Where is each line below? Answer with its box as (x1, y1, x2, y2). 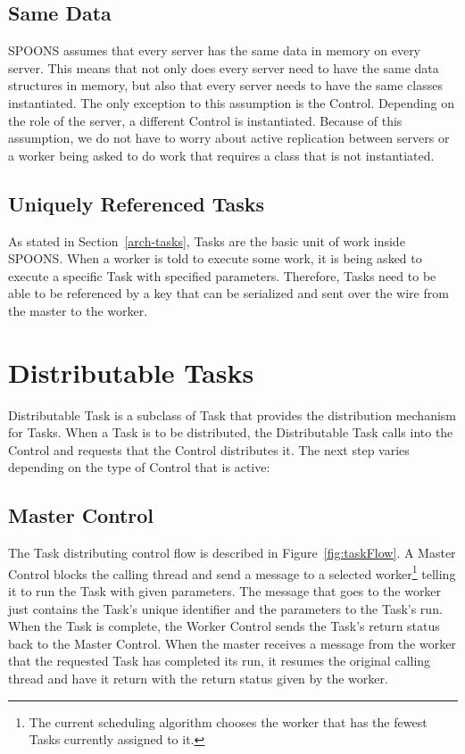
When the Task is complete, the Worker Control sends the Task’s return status (8, 617, 440, 635)
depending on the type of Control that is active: (8, 458, 270, 476)
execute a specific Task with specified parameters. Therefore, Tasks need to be (8, 266, 436, 285)
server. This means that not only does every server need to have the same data (8, 58, 439, 77)
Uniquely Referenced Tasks (8, 189, 265, 217)
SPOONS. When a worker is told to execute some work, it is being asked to (8, 249, 422, 268)
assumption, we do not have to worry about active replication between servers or (8, 128, 450, 147)
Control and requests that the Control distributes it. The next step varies (8, 440, 410, 459)
